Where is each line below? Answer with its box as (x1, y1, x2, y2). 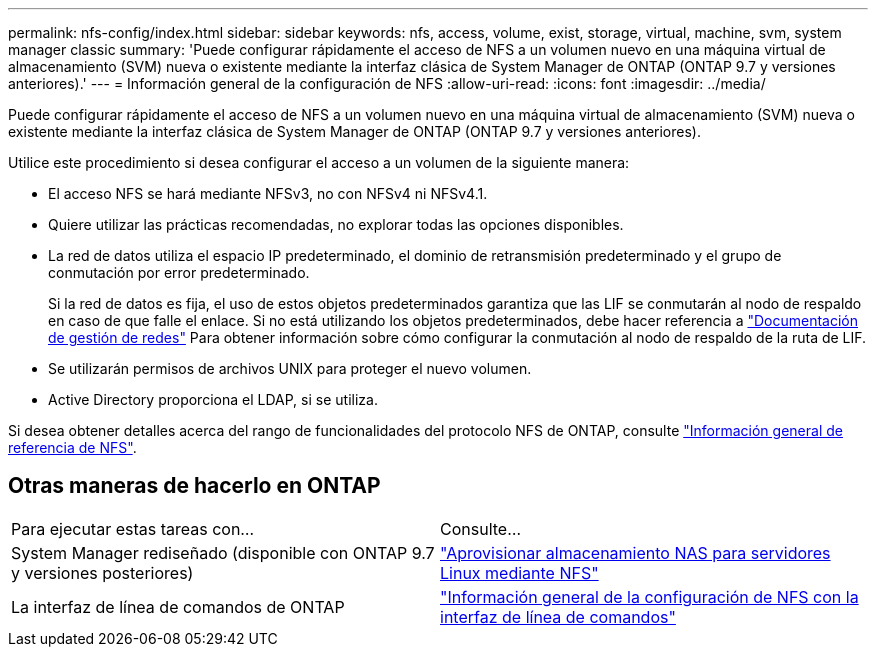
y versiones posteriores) (11, 562, 194, 583)
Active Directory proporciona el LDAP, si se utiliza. (48, 391, 378, 408)
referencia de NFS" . (8, 439, 137, 456)
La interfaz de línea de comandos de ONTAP (11, 596, 345, 617)
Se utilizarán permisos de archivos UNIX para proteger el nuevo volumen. (48, 360, 532, 377)
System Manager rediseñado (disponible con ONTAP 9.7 (11, 542, 435, 563)
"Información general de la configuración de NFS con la (440, 586, 859, 607)
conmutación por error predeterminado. (48, 264, 310, 281)
